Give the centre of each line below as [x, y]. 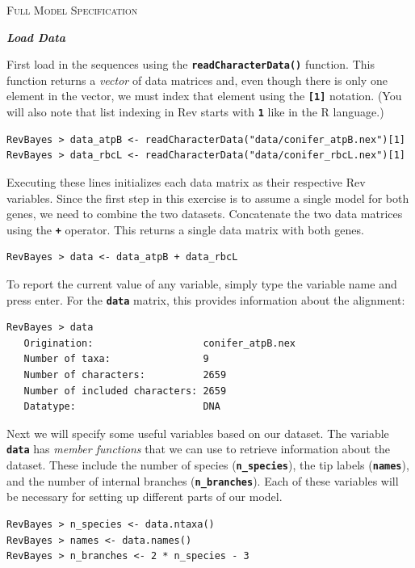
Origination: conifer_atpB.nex [159, 343]
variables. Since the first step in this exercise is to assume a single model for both [208, 198]
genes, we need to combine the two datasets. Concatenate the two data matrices [205, 214]
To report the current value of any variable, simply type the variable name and [202, 283]
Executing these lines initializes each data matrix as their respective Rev [186, 181]
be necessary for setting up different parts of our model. [145, 496]
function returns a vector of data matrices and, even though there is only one [197, 80]
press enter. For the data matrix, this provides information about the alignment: [206, 299]
